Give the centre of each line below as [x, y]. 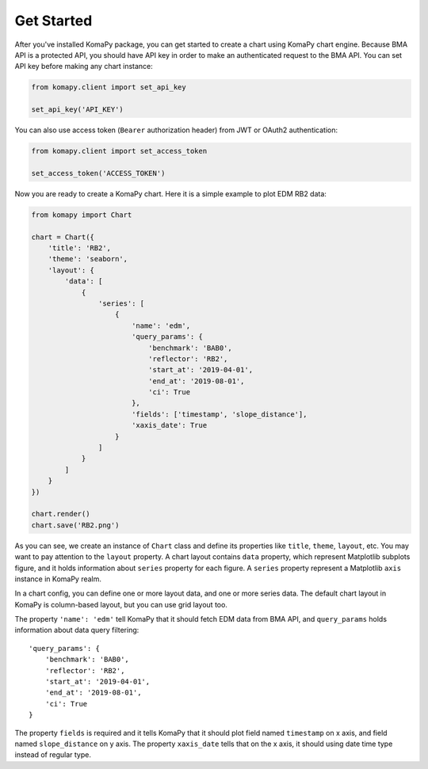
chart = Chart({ [63, 237]
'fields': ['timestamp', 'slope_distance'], [219, 414]
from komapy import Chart [82, 215]
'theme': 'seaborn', [88, 259]
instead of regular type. [53, 755]
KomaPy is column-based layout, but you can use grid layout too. [121, 604]
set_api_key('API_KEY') [78, 110]
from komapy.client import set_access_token [119, 151]
